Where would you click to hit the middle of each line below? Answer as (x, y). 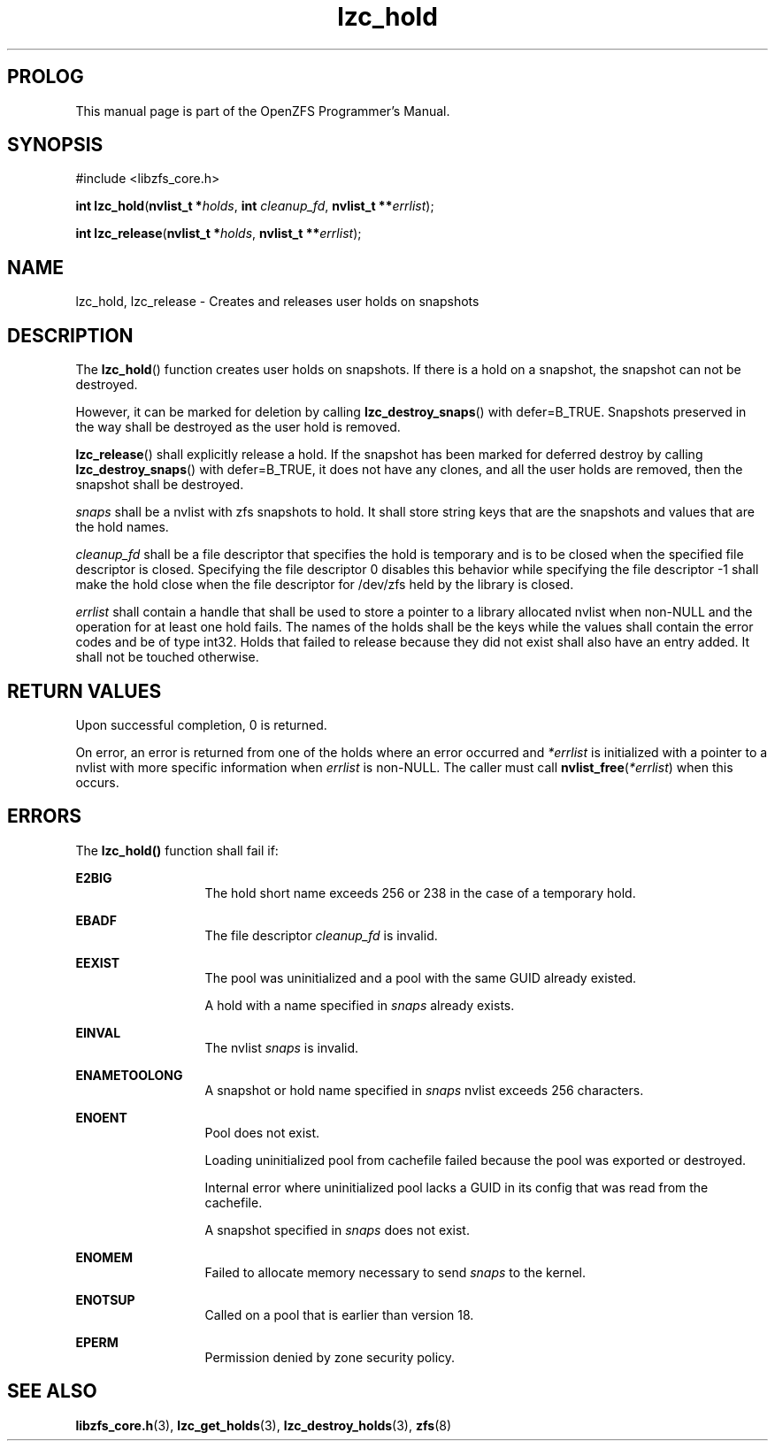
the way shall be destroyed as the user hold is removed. (238, 427)
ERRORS (45, 816)
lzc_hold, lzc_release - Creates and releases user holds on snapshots (277, 302)
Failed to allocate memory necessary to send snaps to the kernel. (395, 1272)
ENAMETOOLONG (129, 1075)
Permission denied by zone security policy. (330, 1357)
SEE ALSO (52, 1391)
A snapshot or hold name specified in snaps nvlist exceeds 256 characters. (424, 1090)
